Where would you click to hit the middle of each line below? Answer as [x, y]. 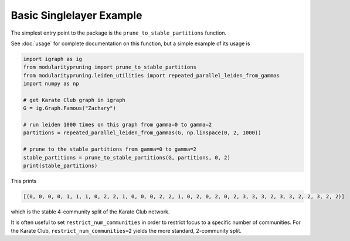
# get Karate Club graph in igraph [74, 100]
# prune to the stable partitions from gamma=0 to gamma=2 [110, 149]
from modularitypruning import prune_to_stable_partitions [110, 67]
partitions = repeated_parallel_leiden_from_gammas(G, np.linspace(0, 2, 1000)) [142, 133]
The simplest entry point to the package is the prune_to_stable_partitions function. [119, 33]
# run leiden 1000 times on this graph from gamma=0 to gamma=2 [118, 125]
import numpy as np [51, 84]
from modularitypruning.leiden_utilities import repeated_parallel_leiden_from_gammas [152, 75]
